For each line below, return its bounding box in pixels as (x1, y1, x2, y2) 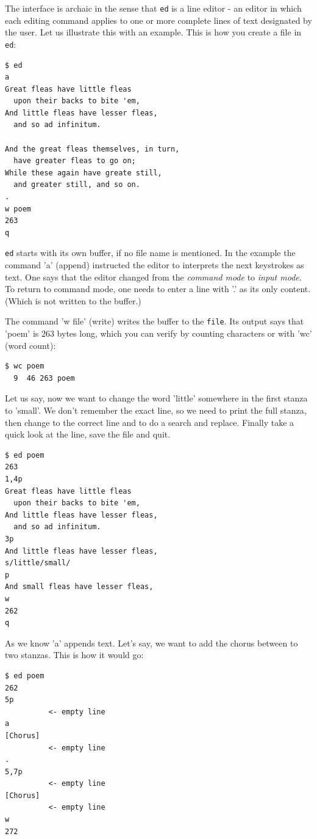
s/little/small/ (5, 559, 71, 568)
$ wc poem (5, 362, 45, 371)
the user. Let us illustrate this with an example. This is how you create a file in (5, 26, 302, 38)
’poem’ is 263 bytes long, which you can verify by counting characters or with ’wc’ (5, 327, 312, 340)
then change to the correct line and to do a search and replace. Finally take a (5, 416, 294, 428)
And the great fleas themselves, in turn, (5, 144, 180, 153)
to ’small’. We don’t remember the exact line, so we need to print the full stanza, (5, 404, 307, 417)
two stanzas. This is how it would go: (5, 648, 144, 661)
